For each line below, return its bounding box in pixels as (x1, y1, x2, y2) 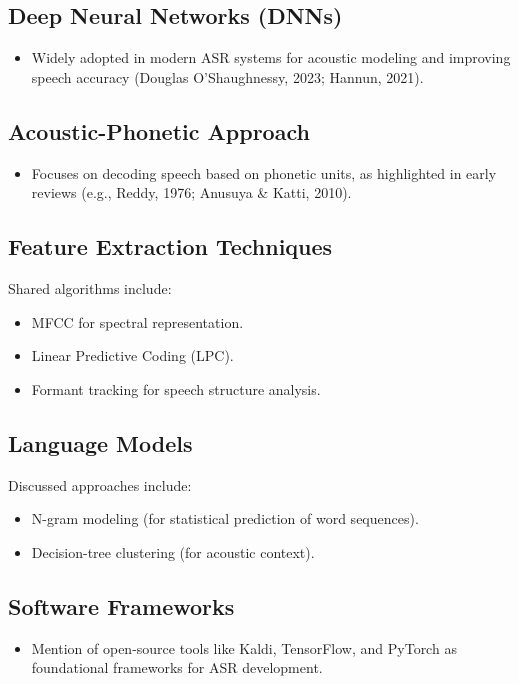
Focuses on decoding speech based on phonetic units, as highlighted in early (31, 162, 497, 183)
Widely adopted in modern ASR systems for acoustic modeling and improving (31, 47, 511, 68)
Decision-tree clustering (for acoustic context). (31, 541, 315, 562)
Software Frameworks (8, 590, 235, 621)
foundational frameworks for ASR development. (31, 657, 323, 678)
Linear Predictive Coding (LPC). (31, 345, 234, 366)
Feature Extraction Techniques (8, 231, 333, 262)
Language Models (8, 427, 193, 458)
